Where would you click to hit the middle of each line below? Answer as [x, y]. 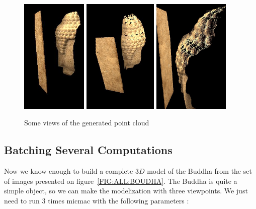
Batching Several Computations [88, 150]
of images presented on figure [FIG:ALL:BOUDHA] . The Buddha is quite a [121, 181]
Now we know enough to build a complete [69, 171]
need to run [22, 201]
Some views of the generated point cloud [87, 123]
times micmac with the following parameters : [118, 201]
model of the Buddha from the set [199, 171]
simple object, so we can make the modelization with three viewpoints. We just [126, 191]
